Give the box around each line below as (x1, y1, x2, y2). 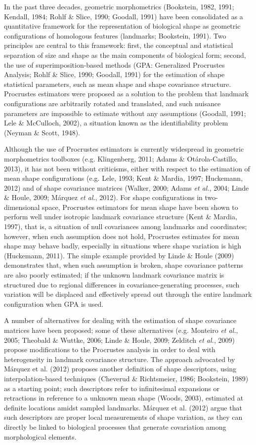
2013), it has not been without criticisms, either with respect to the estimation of (4, 163, 250, 173)
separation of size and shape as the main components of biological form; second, (4, 49, 246, 60)
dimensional (4, 202, 40, 212)
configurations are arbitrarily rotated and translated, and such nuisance (4, 98, 221, 108)
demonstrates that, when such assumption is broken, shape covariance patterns (4, 260, 243, 270)
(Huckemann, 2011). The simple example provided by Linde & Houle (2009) (4, 250, 234, 260)
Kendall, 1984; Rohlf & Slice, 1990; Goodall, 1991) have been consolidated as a (4, 11, 243, 21)
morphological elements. (4, 431, 77, 442)
